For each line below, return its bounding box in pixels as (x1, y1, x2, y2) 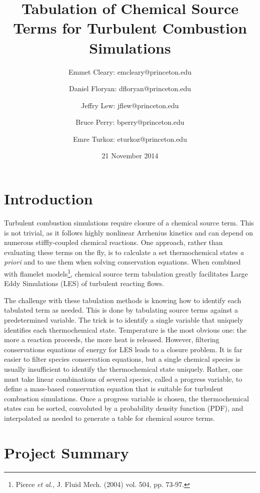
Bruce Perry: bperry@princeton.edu (75, 117, 184, 127)
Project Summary (4, 442, 129, 462)
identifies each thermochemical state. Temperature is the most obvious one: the (4, 324, 247, 335)
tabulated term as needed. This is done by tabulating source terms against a (4, 305, 238, 315)
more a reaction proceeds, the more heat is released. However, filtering (4, 334, 219, 345)
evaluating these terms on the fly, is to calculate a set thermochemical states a (4, 246, 244, 257)
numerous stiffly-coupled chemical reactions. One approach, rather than (4, 237, 223, 248)
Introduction (4, 188, 93, 209)
